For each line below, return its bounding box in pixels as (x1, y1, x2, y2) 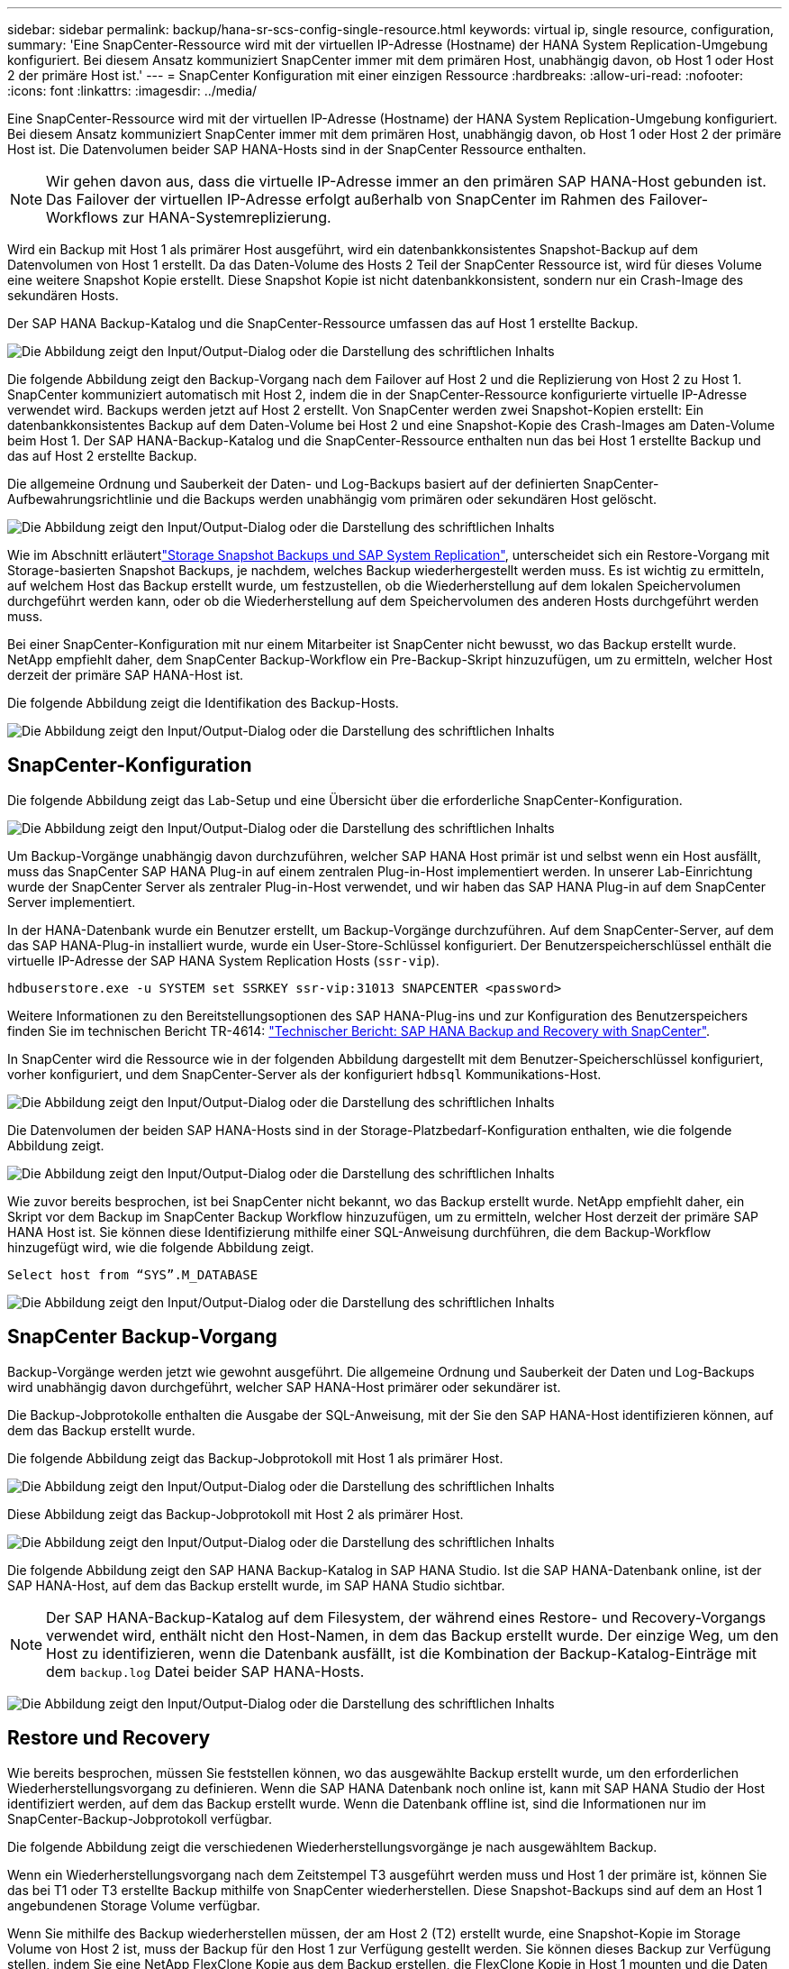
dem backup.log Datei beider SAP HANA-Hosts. (46, 1662, 365, 1681)
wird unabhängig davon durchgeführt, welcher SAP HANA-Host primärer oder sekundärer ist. (7, 1378, 561, 1395)
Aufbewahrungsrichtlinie (7, 491, 153, 507)
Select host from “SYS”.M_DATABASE (7, 1267, 258, 1282)
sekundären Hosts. (7, 288, 119, 303)
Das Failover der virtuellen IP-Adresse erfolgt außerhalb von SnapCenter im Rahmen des (46, 190, 645, 208)
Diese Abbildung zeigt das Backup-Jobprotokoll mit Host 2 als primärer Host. (7, 1506, 464, 1522)
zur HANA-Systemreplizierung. (122, 208, 331, 226)
